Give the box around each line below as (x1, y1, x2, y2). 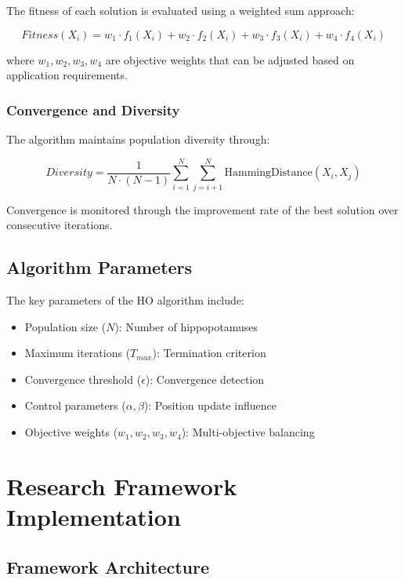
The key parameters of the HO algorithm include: (6, 292, 244, 308)
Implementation (6, 501, 181, 533)
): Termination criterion (152, 345, 266, 361)
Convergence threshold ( (24, 370, 142, 387)
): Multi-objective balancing (181, 424, 315, 440)
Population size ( (24, 318, 107, 334)
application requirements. (6, 67, 128, 83)
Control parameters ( (24, 397, 126, 414)
